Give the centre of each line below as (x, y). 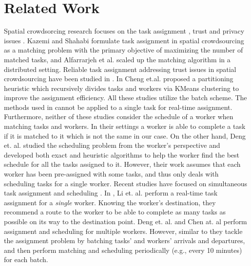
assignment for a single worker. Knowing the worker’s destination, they (110, 202)
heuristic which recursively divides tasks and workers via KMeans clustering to (121, 88)
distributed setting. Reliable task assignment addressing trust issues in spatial (120, 69)
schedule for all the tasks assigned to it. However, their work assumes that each (122, 164)
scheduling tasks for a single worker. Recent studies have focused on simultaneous (126, 183)
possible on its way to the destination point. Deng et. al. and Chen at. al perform (125, 221)
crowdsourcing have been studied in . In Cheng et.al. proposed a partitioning (119, 79)
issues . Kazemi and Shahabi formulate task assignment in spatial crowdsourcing (124, 40)
